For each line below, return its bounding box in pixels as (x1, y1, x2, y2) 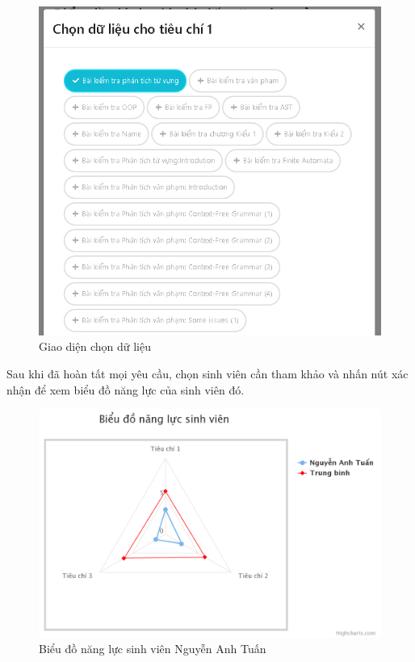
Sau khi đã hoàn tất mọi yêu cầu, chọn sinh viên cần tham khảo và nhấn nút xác (6, 365, 409, 382)
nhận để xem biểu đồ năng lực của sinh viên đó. (6, 381, 245, 398)
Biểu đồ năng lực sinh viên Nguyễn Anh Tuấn (39, 640, 266, 657)
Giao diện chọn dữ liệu (39, 338, 151, 355)
